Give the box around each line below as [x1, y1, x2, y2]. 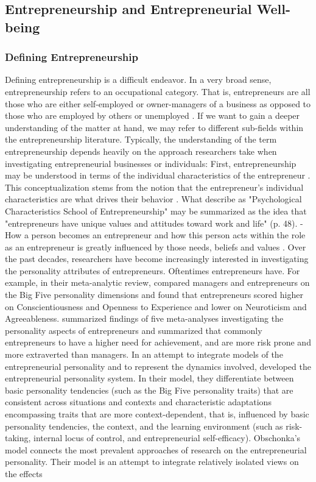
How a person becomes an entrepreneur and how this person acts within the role [5, 229, 306, 241]
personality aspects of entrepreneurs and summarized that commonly [5, 324, 262, 336]
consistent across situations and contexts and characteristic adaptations [5, 395, 272, 408]
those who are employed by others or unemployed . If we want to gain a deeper [5, 109, 300, 122]
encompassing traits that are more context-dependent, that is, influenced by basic [5, 408, 309, 420]
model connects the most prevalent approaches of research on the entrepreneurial [5, 443, 307, 456]
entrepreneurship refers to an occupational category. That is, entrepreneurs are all [5, 85, 311, 97]
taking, [5, 431, 31, 444]
